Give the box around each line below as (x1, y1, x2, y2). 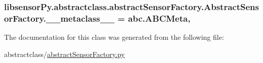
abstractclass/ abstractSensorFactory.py (4, 48, 125, 59)
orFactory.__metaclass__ (4, 12, 115, 24)
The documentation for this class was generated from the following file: (4, 32, 224, 42)
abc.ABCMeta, (128, 12, 191, 24)
